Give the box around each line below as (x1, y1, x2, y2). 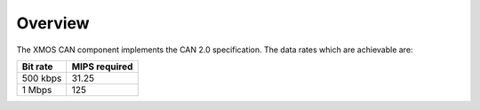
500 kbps (21, 72, 62, 84)
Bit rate (21, 60, 53, 73)
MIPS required (71, 60, 133, 73)
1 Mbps (21, 83, 52, 96)
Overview (16, 13, 90, 33)
